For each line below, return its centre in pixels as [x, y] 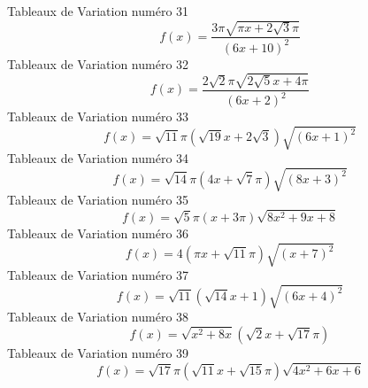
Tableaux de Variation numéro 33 [98, 116]
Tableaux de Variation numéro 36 [98, 233]
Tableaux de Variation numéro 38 [98, 317]
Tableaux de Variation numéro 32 [98, 63]
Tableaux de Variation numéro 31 [98, 11]
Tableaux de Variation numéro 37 [98, 275]
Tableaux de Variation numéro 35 [98, 200]
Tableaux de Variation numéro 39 [98, 353]
